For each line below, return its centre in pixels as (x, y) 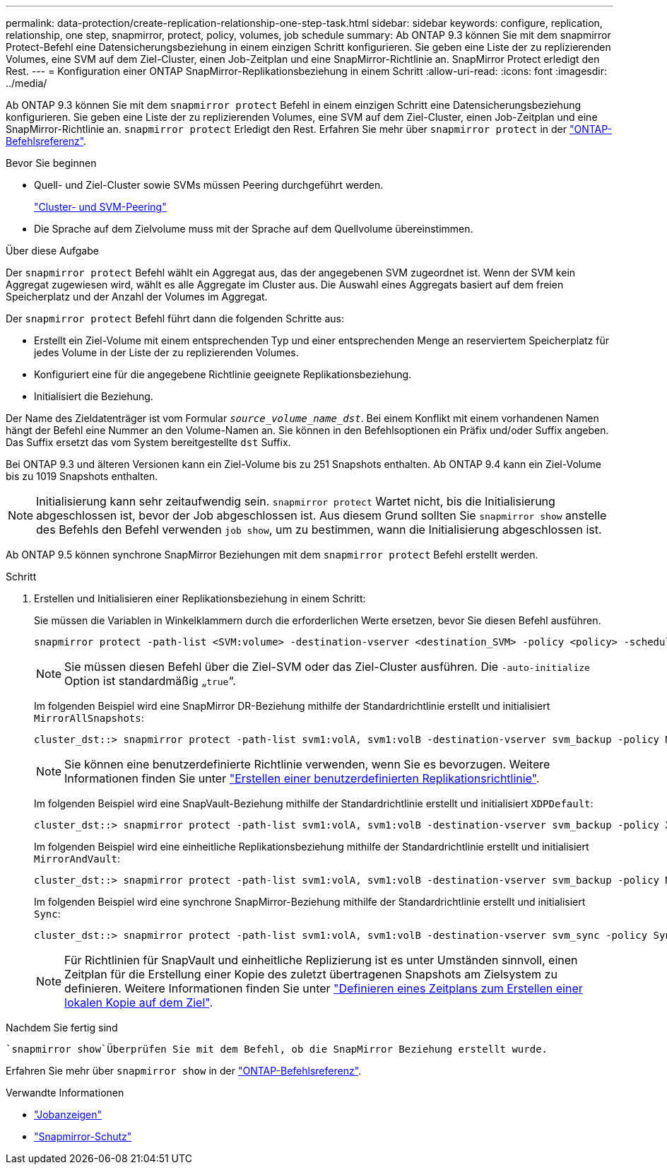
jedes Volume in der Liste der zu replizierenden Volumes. (166, 352)
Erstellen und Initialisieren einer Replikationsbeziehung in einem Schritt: (200, 598)
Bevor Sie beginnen (51, 163)
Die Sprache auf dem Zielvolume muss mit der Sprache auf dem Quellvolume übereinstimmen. (254, 229)
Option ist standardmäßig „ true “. (150, 681)
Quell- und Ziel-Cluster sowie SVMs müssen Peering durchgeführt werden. (209, 185)
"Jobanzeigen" (68, 1115)
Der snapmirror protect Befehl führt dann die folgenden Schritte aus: (175, 318)
